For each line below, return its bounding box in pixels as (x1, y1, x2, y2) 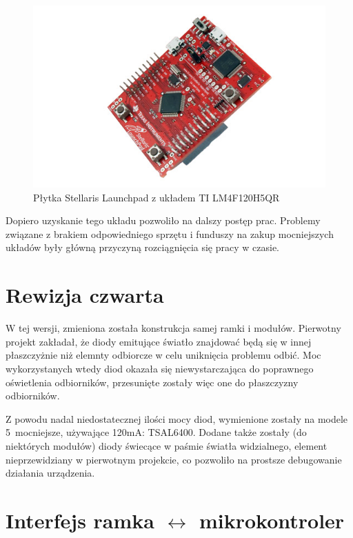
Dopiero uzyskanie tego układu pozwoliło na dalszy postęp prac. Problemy (6, 213, 321, 228)
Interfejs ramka (6, 506, 154, 534)
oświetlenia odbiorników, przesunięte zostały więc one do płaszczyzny (6, 375, 299, 389)
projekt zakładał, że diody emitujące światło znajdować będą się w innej (6, 334, 312, 348)
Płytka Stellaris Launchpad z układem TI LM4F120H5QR (33, 190, 280, 204)
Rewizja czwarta (6, 281, 164, 309)
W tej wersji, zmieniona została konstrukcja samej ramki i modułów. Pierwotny (6, 321, 341, 335)
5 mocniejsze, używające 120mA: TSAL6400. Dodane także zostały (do (6, 425, 307, 439)
